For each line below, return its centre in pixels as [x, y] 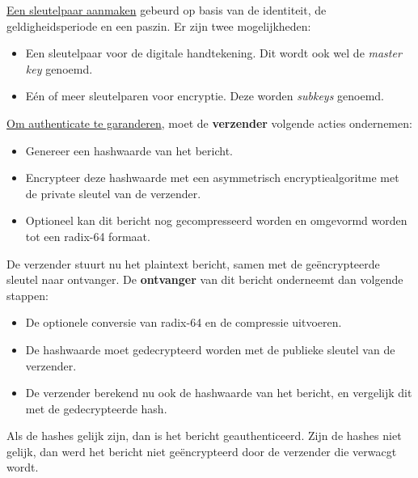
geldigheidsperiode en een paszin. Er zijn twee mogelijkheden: [159, 25]
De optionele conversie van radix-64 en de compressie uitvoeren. [184, 322]
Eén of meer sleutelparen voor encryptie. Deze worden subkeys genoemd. [205, 96]
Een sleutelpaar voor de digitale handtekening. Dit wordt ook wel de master [213, 53]
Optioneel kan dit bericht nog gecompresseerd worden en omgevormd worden [216, 220]
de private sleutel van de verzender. [113, 193]
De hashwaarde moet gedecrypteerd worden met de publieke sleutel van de [210, 349]
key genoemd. [59, 68]
